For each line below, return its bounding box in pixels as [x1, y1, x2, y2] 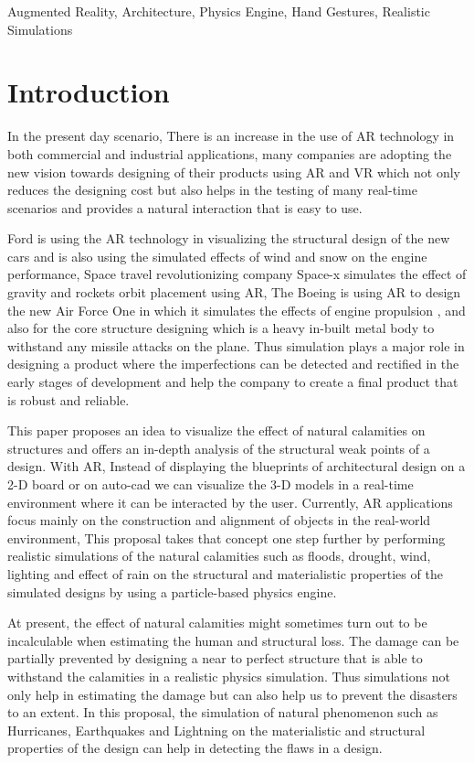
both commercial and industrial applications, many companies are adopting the [7, 144, 452, 163]
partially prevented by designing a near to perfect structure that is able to [7, 649, 423, 668]
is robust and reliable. [7, 390, 130, 409]
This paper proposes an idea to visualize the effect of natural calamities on [7, 421, 426, 440]
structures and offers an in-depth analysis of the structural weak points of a [7, 438, 430, 457]
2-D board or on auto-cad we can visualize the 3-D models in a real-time [7, 475, 414, 493]
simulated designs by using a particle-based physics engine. [7, 582, 337, 601]
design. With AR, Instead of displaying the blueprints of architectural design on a [7, 457, 466, 476]
